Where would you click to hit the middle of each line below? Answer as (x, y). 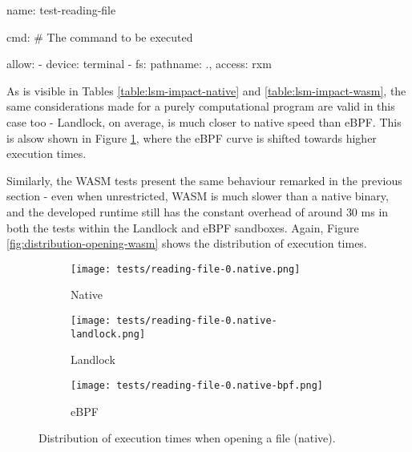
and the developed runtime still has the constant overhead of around (175, 211)
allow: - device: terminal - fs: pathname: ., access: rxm (139, 64)
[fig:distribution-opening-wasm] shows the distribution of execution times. (187, 243)
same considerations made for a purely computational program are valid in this (201, 106)
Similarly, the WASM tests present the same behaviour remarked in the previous (204, 180)
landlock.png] (108, 334)
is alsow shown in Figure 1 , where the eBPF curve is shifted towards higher (192, 137)
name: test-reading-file (61, 10)
